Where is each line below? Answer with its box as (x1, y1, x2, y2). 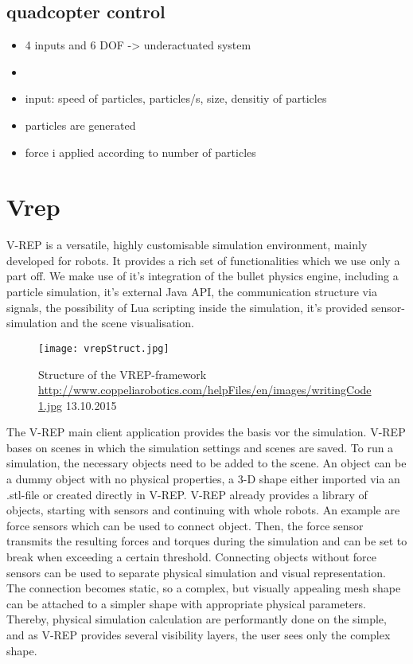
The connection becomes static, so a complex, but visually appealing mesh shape (6, 580, 401, 596)
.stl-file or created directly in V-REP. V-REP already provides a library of (6, 486, 368, 502)
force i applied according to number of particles (25, 143, 256, 160)
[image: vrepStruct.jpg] (38, 342, 169, 354)
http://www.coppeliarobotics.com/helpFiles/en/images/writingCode (38, 381, 372, 398)
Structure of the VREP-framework (38, 365, 207, 382)
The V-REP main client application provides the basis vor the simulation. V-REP (6, 424, 406, 440)
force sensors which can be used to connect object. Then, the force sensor (6, 517, 364, 533)
